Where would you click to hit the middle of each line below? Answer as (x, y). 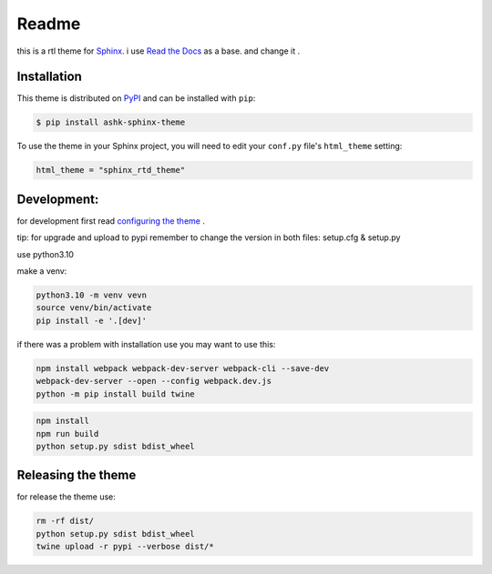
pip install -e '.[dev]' (92, 320)
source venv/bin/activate (94, 308)
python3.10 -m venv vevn (92, 295)
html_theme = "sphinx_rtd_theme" (111, 170)
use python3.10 (46, 254)
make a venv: (42, 271)
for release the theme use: (66, 497)
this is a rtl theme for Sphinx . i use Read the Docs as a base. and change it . (159, 51)
